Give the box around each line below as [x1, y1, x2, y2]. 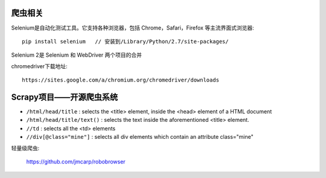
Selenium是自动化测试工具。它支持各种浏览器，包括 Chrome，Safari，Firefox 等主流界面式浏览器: [11, 24, 254, 31]
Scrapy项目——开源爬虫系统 [11, 92, 118, 102]
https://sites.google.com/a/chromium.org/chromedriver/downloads [22, 77, 220, 84]
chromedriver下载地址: [11, 62, 68, 69]
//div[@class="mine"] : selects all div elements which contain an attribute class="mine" [26, 133, 254, 141]
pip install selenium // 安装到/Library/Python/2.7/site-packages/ [22, 38, 229, 45]
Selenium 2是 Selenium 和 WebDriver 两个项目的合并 [11, 51, 142, 59]
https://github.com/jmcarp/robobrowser [26, 157, 126, 165]
